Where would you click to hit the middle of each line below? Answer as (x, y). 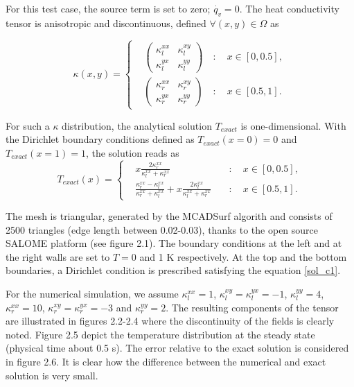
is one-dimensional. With (293, 125)
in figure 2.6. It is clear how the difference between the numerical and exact (166, 362)
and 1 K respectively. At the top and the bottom (243, 256)
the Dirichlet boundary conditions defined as (100, 139)
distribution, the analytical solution (137, 125)
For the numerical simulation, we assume (92, 294)
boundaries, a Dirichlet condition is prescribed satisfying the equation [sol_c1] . (173, 270)
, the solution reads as (132, 152)
